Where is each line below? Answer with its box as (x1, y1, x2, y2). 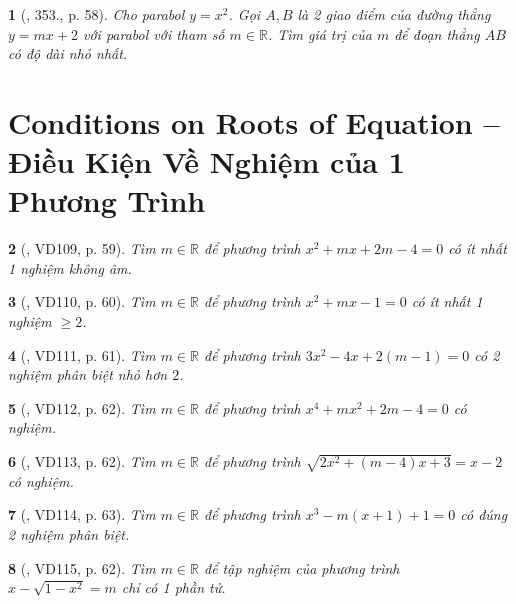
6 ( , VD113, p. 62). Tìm (8, 451, 156, 472)
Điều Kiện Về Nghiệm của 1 (8, 141, 405, 182)
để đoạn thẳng (394, 23, 480, 44)
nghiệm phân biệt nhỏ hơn (8, 364, 168, 385)
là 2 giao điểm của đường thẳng (297, 4, 491, 24)
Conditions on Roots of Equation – (8, 101, 500, 142)
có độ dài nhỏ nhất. (8, 43, 128, 64)
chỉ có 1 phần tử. (121, 577, 226, 598)
